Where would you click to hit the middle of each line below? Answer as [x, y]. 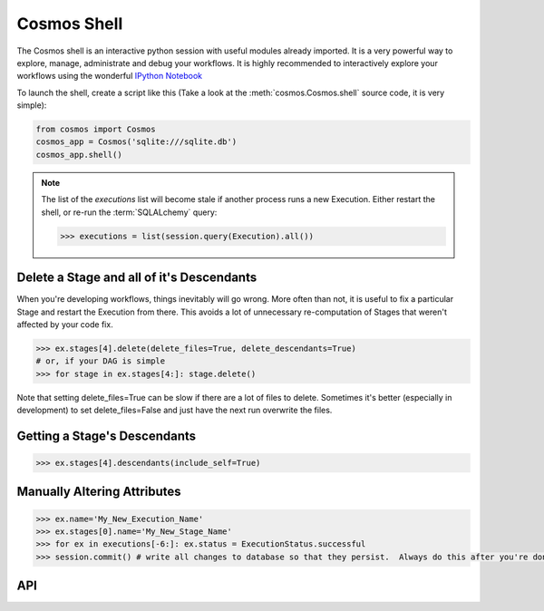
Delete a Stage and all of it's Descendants [137, 278]
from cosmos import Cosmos [96, 130]
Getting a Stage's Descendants [107, 436]
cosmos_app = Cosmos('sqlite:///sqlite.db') [136, 142]
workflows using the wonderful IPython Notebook [110, 76]
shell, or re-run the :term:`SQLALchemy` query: [129, 212]
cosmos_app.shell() [79, 155]
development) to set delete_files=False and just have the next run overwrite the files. [175, 410]
